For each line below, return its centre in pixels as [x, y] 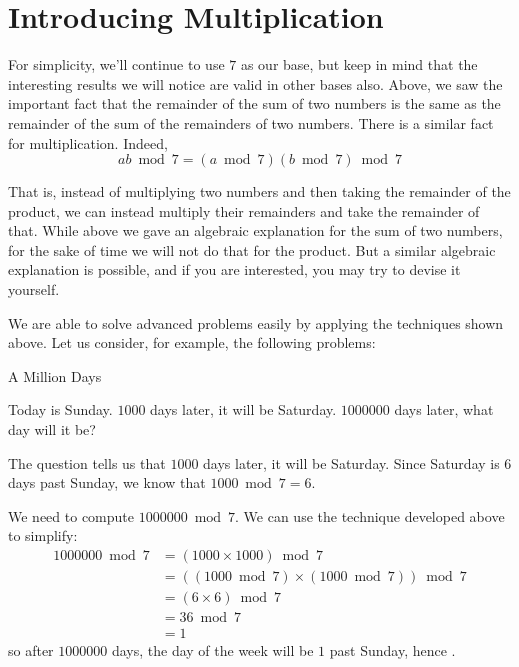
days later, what [444, 409]
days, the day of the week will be [212, 650]
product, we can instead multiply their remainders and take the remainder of [244, 210]
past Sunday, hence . [392, 650]
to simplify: [43, 535]
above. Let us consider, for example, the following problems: [192, 342]
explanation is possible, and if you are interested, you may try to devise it [234, 269]
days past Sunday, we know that [107, 482]
